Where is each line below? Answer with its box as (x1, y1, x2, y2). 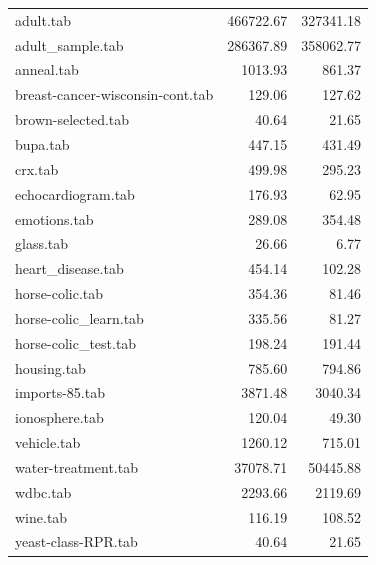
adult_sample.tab (15, 34, 124, 55)
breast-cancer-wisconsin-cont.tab (15, 84, 214, 105)
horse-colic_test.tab (15, 332, 137, 353)
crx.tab (15, 158, 59, 179)
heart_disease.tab (15, 258, 124, 279)
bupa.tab (15, 133, 70, 154)
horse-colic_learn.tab (15, 307, 144, 328)
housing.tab (15, 357, 86, 378)
